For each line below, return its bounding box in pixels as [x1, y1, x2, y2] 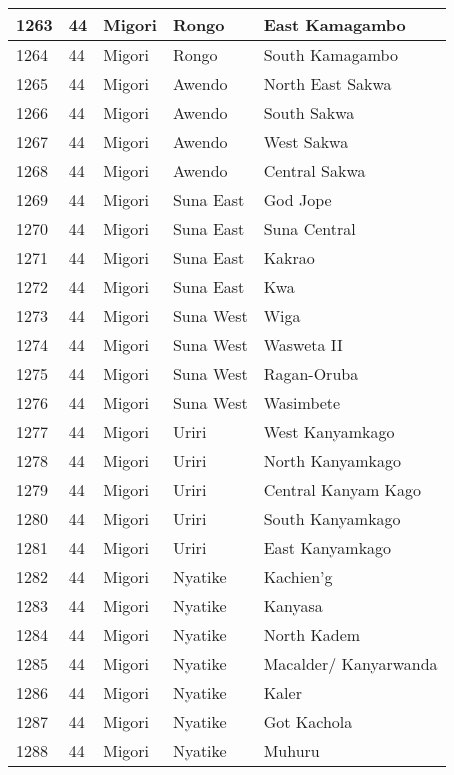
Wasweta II [263, 333, 343, 356]
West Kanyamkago [263, 420, 395, 443]
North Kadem [263, 623, 361, 646]
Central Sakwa [263, 159, 366, 182]
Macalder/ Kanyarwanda [263, 652, 438, 675]
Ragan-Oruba [263, 362, 359, 385]
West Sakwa [263, 130, 349, 153]
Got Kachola [263, 710, 353, 733]
